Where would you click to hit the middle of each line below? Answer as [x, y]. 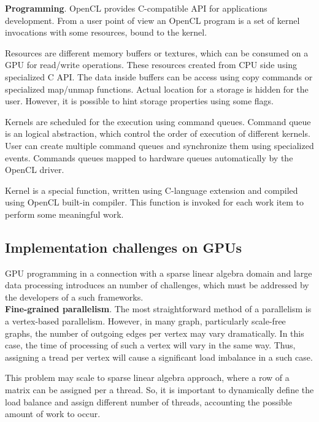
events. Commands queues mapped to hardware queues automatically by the [149, 157]
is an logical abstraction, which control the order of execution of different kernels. [158, 133]
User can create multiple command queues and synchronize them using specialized [159, 145]
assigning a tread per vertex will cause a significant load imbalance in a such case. [159, 357]
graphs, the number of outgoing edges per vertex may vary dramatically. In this [155, 333]
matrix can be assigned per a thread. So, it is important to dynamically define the [159, 390]
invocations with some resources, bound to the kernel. [106, 32]
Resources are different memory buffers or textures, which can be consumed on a [157, 52]
